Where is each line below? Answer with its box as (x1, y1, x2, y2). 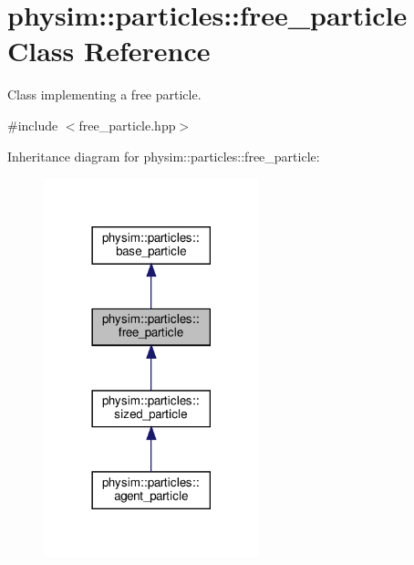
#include (7, 115, 58, 134)
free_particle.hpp (78, 115, 176, 134)
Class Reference (7, 32, 211, 69)
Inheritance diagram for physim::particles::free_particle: (7, 146, 320, 165)
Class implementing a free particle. (7, 85, 202, 104)
